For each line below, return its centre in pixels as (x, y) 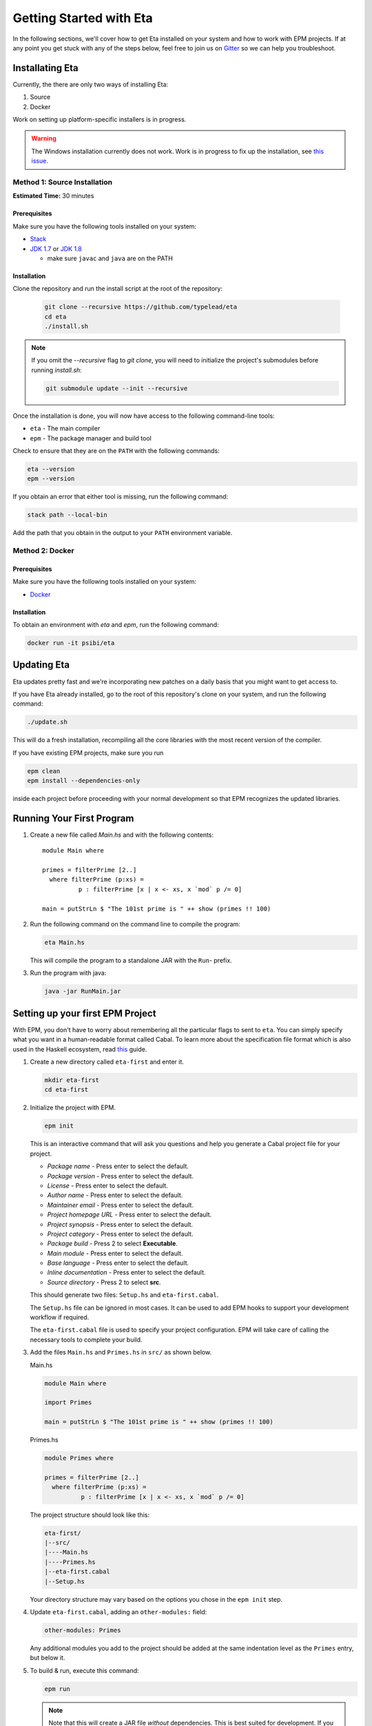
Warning (44, 139)
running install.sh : (56, 370)
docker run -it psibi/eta (71, 643)
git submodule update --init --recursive (117, 388)
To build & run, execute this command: (84, 1670)
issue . (40, 161)
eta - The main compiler (65, 429)
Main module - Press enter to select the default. (115, 1253)
